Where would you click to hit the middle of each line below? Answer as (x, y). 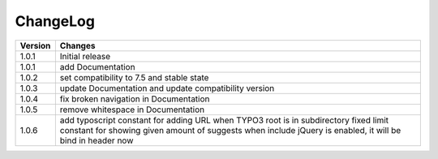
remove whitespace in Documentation (132, 110)
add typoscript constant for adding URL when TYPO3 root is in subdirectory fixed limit (224, 120)
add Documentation (97, 67)
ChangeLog (55, 21)
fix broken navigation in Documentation (135, 99)
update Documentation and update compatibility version (167, 88)
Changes (77, 45)
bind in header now (97, 140)
